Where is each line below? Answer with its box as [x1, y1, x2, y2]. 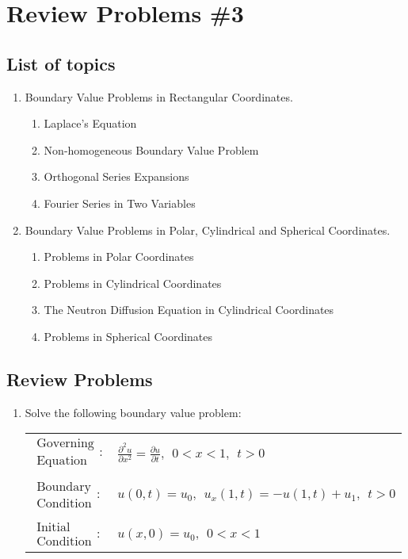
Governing [36, 436, 94, 450]
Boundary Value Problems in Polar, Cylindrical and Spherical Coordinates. [25, 221, 391, 238]
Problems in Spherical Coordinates [44, 327, 213, 344]
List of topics [6, 51, 116, 75]
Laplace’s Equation [44, 115, 137, 132]
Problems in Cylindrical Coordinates [44, 274, 222, 291]
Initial [36, 521, 71, 534]
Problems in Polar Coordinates [44, 248, 194, 265]
